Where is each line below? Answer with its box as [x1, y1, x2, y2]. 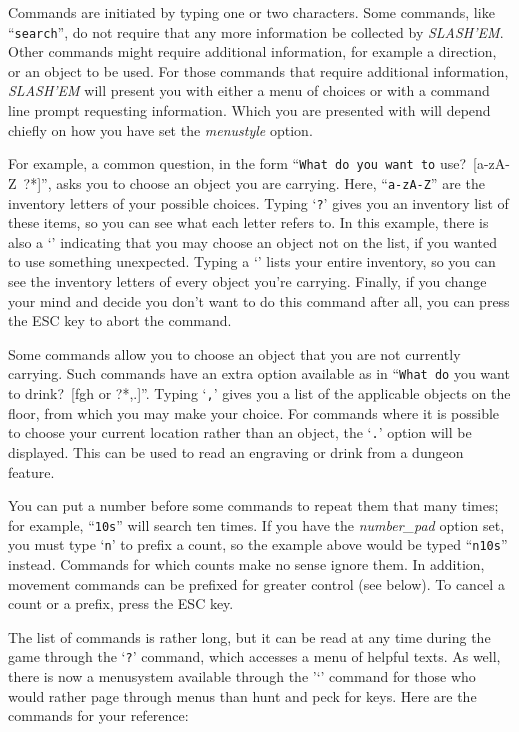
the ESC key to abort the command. [8, 310, 232, 331]
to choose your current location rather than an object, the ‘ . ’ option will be [8, 422, 472, 443]
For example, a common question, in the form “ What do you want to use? [8, 153, 467, 174]
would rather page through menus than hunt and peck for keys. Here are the [8, 685, 477, 706]
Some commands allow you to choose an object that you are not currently [8, 343, 461, 364]
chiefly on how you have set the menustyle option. [8, 119, 313, 140]
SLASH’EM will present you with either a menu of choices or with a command [8, 80, 490, 101]
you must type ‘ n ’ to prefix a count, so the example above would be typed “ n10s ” [8, 534, 508, 555]
